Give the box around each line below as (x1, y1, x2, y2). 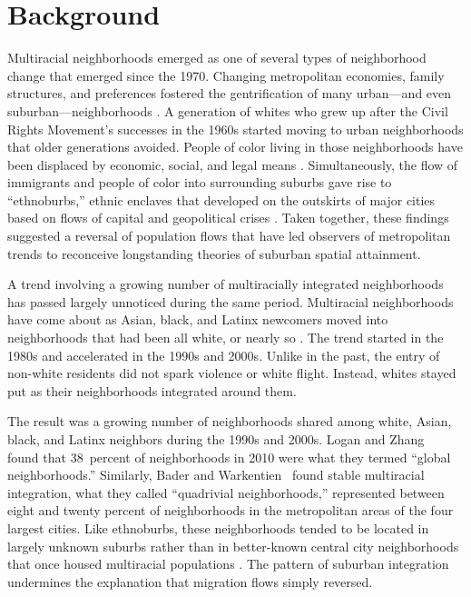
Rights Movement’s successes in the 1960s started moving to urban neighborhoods (7, 119, 464, 138)
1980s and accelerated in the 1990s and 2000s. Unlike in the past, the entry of (7, 345, 440, 364)
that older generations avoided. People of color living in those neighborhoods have (7, 137, 463, 156)
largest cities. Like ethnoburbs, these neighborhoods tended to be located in (7, 518, 429, 537)
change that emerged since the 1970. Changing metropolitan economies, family (7, 65, 445, 85)
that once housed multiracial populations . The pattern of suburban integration (7, 554, 449, 573)
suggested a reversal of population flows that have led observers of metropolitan (7, 226, 451, 245)
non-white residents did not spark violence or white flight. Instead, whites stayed (7, 363, 456, 383)
